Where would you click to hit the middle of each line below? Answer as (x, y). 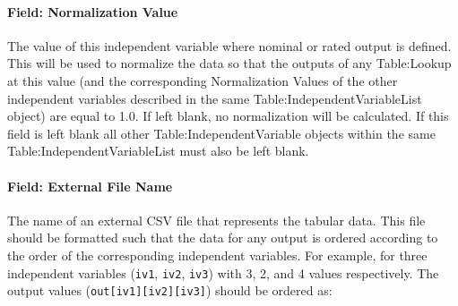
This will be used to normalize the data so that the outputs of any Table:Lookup (229, 63)
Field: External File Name (90, 186)
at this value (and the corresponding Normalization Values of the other (203, 80)
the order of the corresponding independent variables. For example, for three (217, 255)
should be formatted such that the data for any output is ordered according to (223, 238)
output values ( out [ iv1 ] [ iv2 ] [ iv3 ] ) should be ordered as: (170, 290)
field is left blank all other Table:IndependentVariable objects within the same (221, 133)
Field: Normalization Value (93, 11)
